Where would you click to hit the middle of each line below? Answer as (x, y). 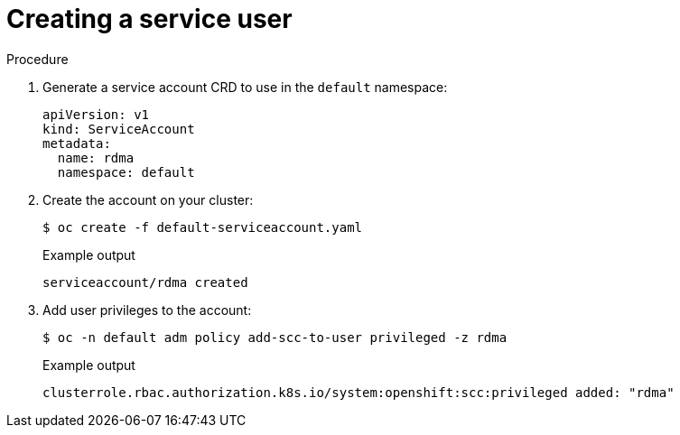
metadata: (77, 143)
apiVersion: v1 (96, 114)
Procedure (37, 59)
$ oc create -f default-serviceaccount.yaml (203, 227)
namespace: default (126, 172)
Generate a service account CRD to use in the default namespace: (245, 87)
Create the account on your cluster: (148, 199)
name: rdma (96, 157)
